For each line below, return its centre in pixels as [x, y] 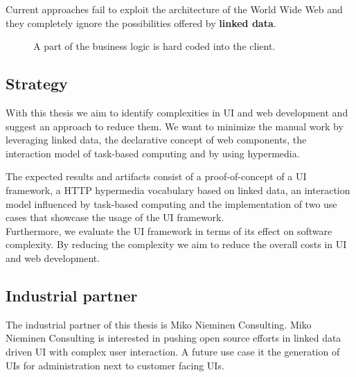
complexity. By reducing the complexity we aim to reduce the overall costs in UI [176, 244]
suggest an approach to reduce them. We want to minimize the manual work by [175, 126]
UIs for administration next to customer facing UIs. [115, 365]
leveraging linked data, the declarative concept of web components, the [156, 140]
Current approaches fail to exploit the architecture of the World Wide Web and [174, 9]
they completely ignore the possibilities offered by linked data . [141, 23]
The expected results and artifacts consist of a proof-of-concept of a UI [156, 176]
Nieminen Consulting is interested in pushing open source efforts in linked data [173, 338]
